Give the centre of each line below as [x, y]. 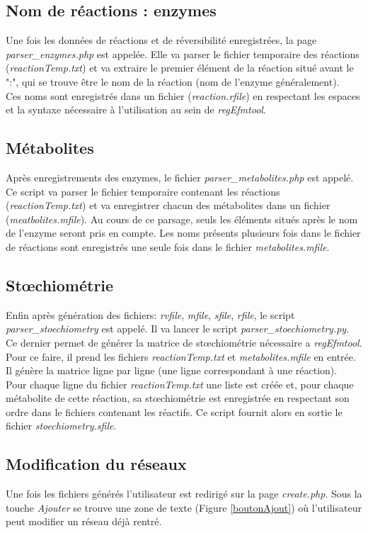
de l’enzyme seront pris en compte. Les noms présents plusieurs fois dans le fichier [183, 233]
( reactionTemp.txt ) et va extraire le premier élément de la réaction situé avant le [180, 68]
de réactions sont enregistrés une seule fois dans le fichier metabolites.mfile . [168, 246]
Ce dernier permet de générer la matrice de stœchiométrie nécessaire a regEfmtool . [184, 342]
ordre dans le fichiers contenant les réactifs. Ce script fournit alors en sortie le [174, 411]
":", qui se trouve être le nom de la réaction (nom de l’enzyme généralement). [173, 81]
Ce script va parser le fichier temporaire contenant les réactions [143, 191]
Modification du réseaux [96, 464]
